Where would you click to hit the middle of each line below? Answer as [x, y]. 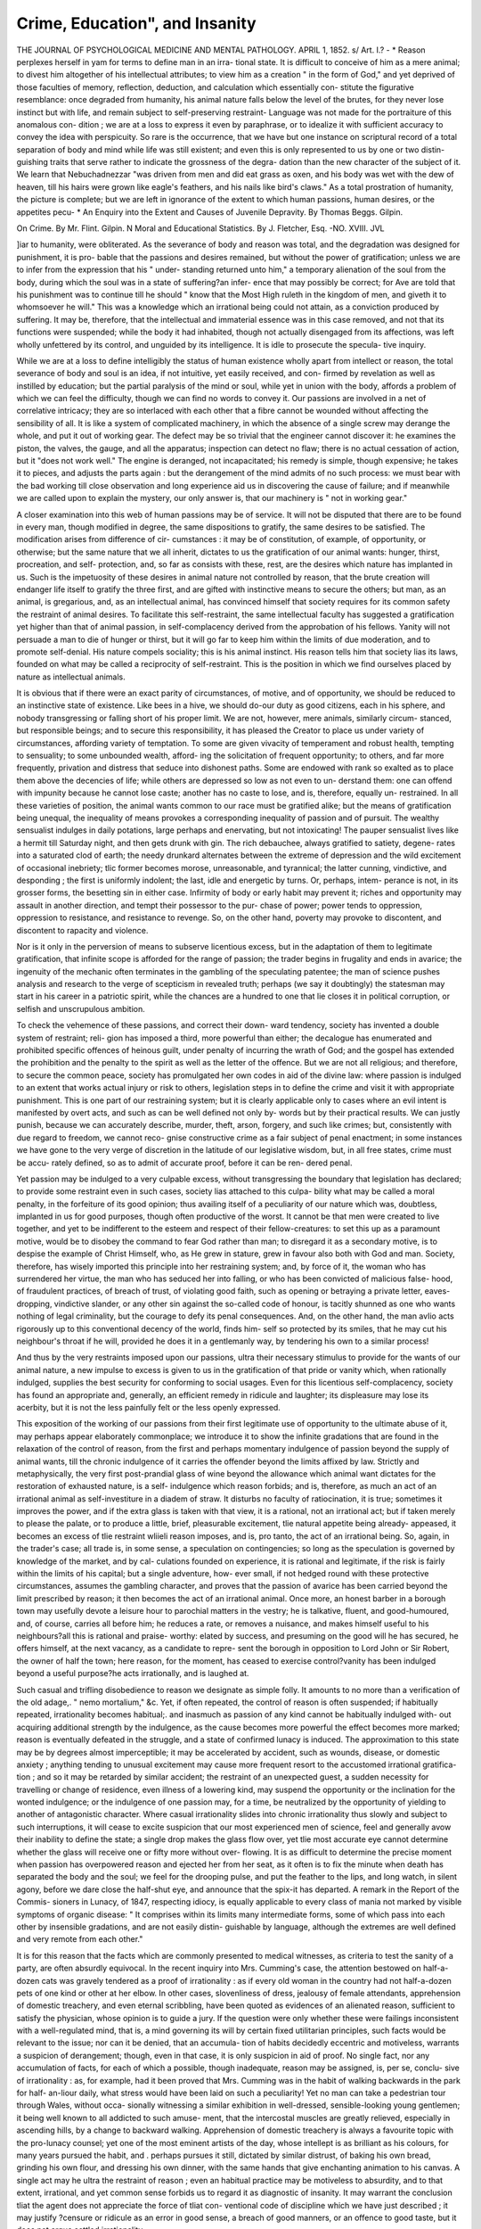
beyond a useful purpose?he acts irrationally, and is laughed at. [133, 1674]
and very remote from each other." [80, 1939]
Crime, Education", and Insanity [137, 23]
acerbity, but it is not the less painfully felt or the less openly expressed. [148, 1407]
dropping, [34, 1304]
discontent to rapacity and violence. [82, 930]
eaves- [437, 1291]
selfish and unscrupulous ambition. [81, 1008]
